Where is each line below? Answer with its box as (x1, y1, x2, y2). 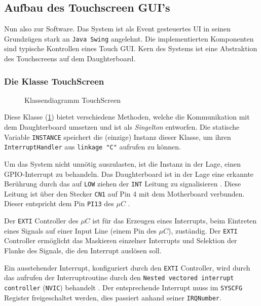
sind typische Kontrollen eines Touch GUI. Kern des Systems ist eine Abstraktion (4, 43, 257, 54)
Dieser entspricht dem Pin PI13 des (4, 198, 114, 209)
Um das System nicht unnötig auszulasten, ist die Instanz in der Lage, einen (4, 158, 241, 169)
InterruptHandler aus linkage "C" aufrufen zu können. (4, 141, 181, 152)
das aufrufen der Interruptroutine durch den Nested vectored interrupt (4, 272, 234, 283)
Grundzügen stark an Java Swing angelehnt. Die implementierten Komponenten (4, 33, 254, 44)
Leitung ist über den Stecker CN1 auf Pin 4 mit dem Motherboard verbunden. (4, 188, 245, 199)
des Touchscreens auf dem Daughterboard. (4, 53, 136, 64)
